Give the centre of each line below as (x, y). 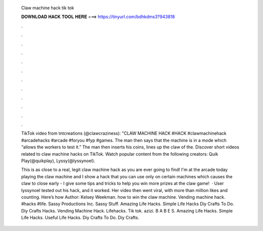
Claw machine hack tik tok (47, 8)
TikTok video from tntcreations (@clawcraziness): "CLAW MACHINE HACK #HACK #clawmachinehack (124, 133)
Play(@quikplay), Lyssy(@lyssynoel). (58, 161)
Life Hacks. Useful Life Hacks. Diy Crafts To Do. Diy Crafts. (80, 218)
